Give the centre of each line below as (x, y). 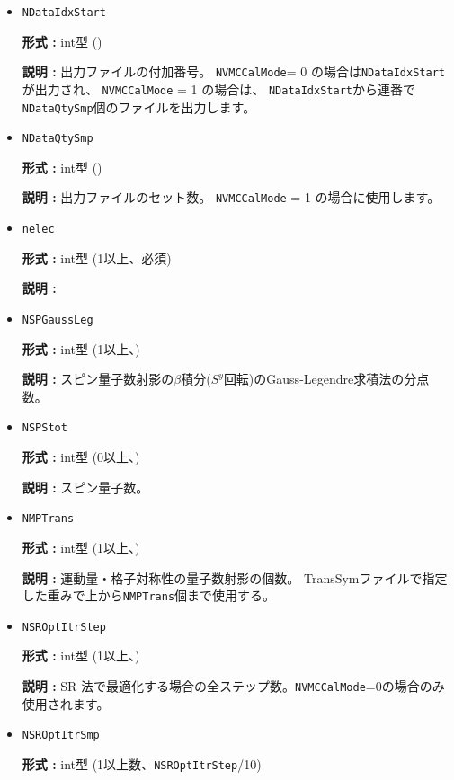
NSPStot (45, 428)
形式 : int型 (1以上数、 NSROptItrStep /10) (142, 763)
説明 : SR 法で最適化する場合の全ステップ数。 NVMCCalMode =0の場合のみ (233, 686)
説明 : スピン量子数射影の (98, 379)
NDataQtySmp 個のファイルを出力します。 (139, 106)
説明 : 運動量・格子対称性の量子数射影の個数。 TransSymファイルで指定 (235, 577)
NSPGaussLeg (58, 319)
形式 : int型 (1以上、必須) (97, 257)
